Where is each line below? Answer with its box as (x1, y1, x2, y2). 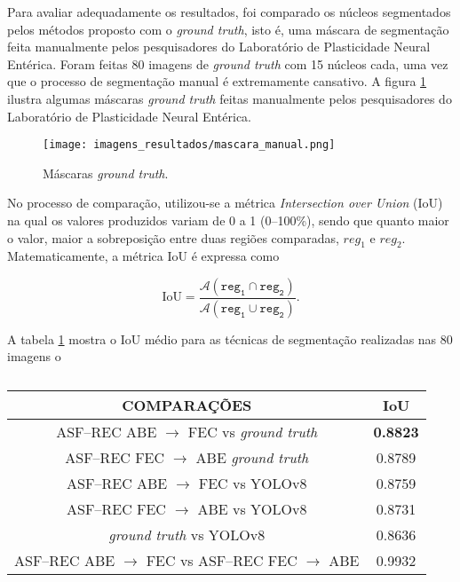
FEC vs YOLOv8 (198, 473, 307, 494)
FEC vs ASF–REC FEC (146, 550, 297, 571)
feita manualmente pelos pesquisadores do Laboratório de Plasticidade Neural (7, 37, 431, 56)
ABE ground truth (195, 447, 309, 468)
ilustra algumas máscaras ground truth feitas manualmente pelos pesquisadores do (7, 89, 452, 107)
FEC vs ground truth (187, 421, 318, 443)
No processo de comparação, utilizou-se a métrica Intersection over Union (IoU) (7, 193, 443, 212)
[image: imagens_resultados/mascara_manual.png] (43, 138, 336, 152)
